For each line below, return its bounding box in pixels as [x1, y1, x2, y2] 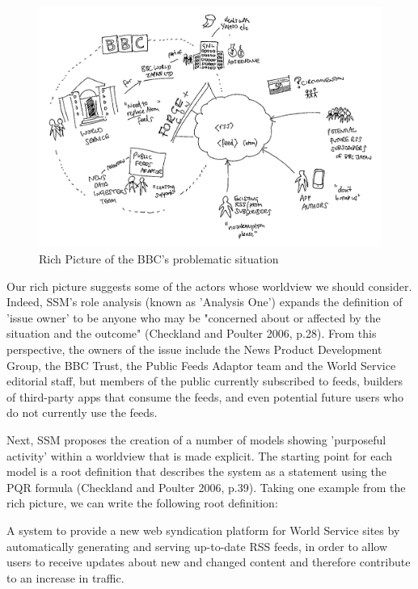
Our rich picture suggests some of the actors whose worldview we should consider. [6, 277, 412, 294]
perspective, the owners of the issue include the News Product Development [6, 340, 382, 357]
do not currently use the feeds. [6, 404, 158, 421]
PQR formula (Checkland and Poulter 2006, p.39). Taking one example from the [6, 478, 406, 495]
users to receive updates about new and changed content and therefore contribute [6, 553, 411, 570]
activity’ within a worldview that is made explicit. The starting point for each [6, 447, 393, 464]
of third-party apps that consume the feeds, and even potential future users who [6, 388, 403, 405]
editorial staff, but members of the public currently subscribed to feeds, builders [6, 372, 403, 389]
